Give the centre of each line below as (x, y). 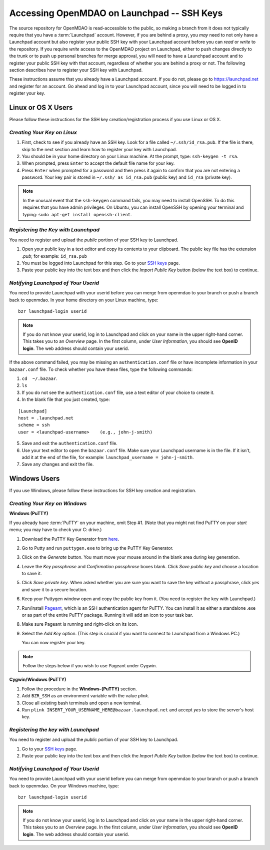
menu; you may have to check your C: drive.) (55, 530)
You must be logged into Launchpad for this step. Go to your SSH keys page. (101, 263)
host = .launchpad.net (46, 418)
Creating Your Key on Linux (43, 132)
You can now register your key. (54, 643)
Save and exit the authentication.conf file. (69, 444)
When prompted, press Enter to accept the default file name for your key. (98, 163)
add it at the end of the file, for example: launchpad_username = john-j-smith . (108, 457)
